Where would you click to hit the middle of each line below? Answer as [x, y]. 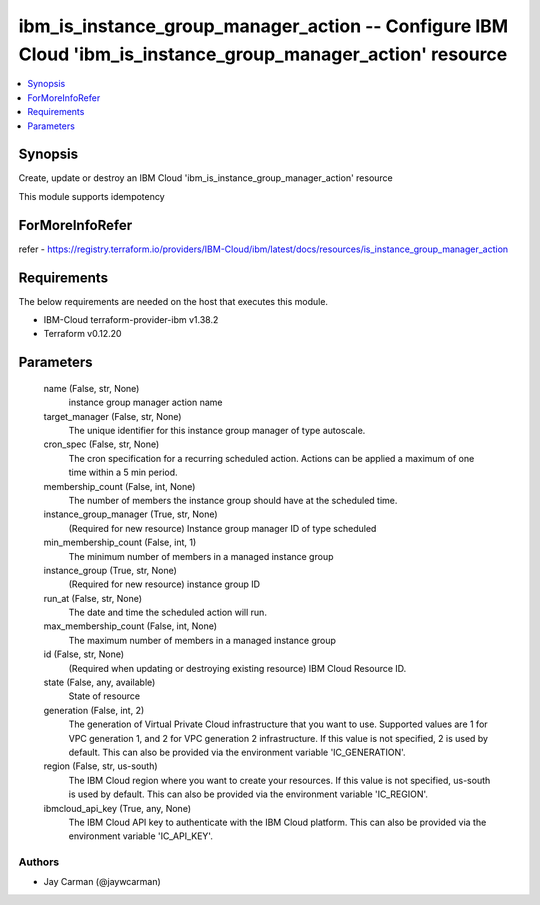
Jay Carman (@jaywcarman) [102, 882]
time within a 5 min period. [123, 472]
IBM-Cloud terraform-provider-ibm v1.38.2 [131, 320]
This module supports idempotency [91, 196]
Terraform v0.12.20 [82, 334]
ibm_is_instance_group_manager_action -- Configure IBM [263, 26]
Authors [39, 862]
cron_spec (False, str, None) [101, 444]
